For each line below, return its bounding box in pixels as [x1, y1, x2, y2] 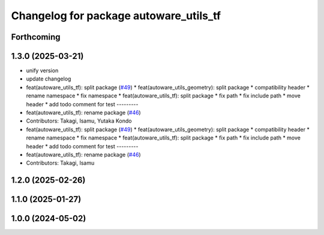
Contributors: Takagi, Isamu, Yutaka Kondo [26, 117, 132, 124]
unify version [26, 67, 59, 75]
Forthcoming [11, 32, 61, 42]
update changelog [26, 75, 71, 82]
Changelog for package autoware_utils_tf [11, 9, 221, 22]
